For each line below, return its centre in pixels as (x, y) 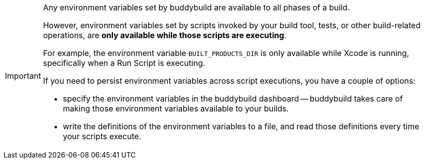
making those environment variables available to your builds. (176, 109)
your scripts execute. (102, 136)
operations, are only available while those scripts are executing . (165, 35)
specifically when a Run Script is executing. (124, 63)
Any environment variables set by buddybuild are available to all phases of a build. (196, 7)
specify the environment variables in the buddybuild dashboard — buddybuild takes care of (233, 99)
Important (23, 76)
